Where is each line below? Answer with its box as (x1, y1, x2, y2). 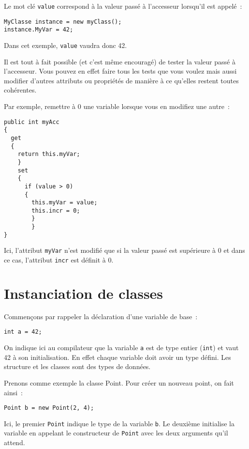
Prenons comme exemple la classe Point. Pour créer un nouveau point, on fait (4, 377, 234, 387)
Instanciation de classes (4, 283, 163, 303)
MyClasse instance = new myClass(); (4, 18, 122, 25)
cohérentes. (4, 85, 37, 95)
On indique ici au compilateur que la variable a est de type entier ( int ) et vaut (4, 342, 239, 353)
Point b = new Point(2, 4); (4, 404, 94, 412)
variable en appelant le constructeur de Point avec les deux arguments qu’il (4, 428, 228, 438)
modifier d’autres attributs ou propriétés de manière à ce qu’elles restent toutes (4, 75, 239, 85)
